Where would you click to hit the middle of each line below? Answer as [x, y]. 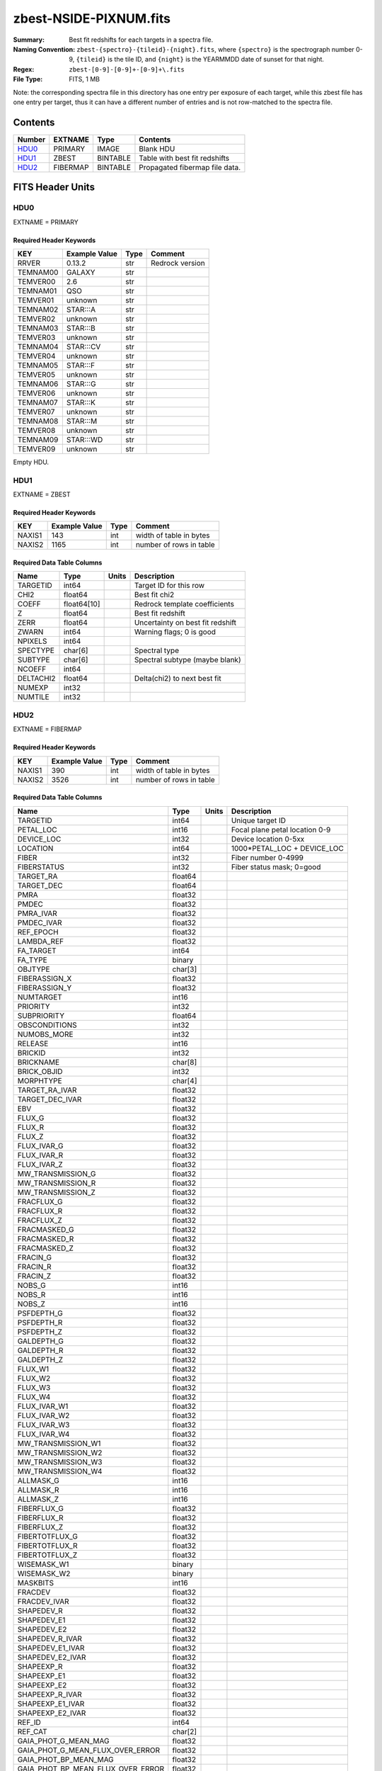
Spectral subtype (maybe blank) [187, 660]
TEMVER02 [36, 319]
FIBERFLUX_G [40, 1508]
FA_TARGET [37, 951]
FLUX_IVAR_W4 [44, 1434]
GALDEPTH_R [40, 1350]
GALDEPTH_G [40, 1341]
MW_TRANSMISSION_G [57, 1174]
